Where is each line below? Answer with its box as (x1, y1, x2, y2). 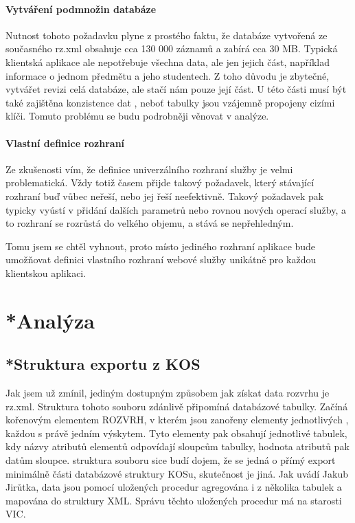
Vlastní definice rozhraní (5, 135, 125, 150)
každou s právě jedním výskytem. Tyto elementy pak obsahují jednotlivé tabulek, (5, 425, 347, 440)
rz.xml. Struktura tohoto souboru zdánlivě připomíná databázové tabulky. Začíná (5, 399, 348, 413)
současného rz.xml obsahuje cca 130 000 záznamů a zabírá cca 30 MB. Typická (5, 41, 338, 56)
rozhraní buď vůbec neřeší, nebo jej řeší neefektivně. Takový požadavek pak (5, 188, 324, 203)
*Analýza (5, 306, 95, 334)
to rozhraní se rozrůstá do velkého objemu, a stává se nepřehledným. (5, 216, 294, 230)
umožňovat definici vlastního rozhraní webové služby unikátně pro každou (5, 252, 317, 267)
